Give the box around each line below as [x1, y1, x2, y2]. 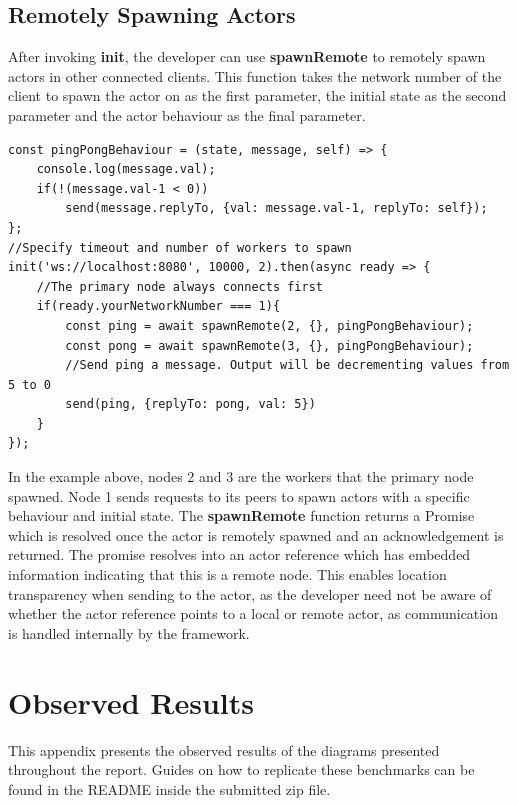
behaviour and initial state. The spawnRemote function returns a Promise [8, 505, 475, 526]
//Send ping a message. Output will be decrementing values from [65, 358, 510, 373]
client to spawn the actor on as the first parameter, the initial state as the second [8, 85, 507, 106]
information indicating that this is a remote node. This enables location [8, 564, 447, 585]
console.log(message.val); [36, 162, 216, 177]
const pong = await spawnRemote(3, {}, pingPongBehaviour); [65, 338, 474, 353]
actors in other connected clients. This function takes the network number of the [8, 65, 502, 86]
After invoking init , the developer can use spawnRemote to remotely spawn [8, 46, 486, 67]
